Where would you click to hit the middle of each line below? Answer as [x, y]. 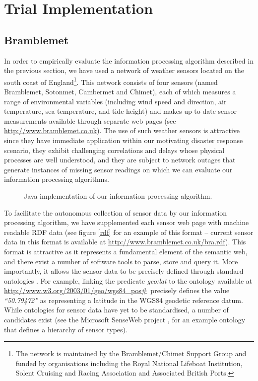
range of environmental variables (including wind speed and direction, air [115, 101]
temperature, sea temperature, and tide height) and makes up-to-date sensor [121, 111]
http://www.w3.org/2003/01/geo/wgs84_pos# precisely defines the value [117, 290]
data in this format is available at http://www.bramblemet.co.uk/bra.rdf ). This [125, 242]
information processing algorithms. [57, 179]
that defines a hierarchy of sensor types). [66, 329]
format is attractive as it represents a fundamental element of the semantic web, [126, 251]
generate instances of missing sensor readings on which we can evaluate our [118, 169]
